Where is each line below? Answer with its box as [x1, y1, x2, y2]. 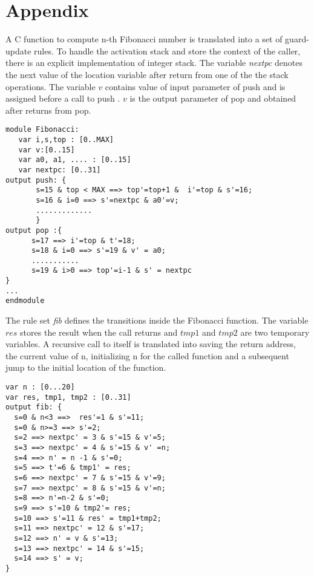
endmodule [5, 296, 45, 305]
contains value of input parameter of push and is [105, 80, 286, 93]
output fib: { [5, 403, 62, 412]
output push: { [5, 175, 67, 184]
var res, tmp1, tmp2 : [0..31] [5, 393, 131, 402]
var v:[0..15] [18, 145, 75, 154]
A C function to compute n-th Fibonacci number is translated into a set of [5, 33, 283, 45]
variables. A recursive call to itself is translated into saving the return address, [5, 337, 296, 350]
